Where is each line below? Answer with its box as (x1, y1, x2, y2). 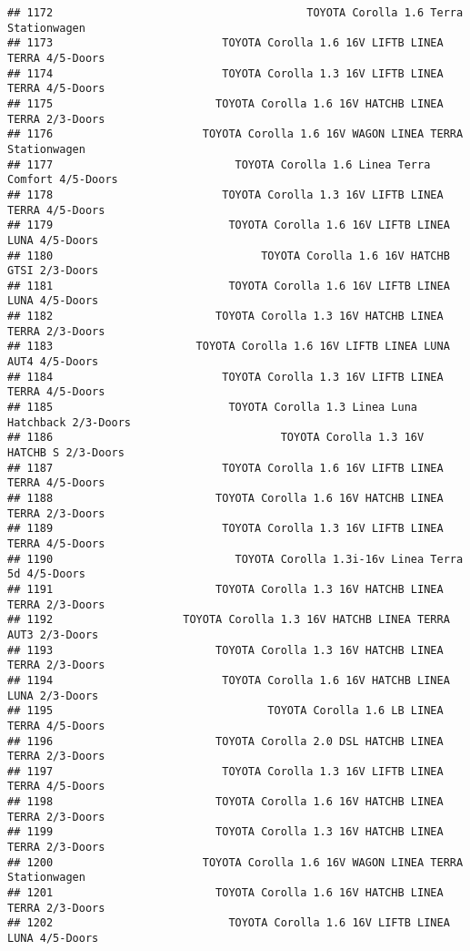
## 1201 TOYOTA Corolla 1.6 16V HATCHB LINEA (7, 886, 444, 900)
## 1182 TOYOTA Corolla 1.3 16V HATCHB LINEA (7, 310, 444, 323)
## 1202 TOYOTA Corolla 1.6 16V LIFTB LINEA (7, 916, 450, 930)
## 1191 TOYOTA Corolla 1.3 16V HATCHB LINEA (7, 582, 444, 596)
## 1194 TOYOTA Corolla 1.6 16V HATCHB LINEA (7, 673, 450, 687)
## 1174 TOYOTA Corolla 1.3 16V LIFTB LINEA (7, 66, 444, 80)
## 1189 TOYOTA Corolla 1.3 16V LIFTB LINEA (7, 522, 444, 536)
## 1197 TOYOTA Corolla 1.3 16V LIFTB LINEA (7, 764, 444, 778)
